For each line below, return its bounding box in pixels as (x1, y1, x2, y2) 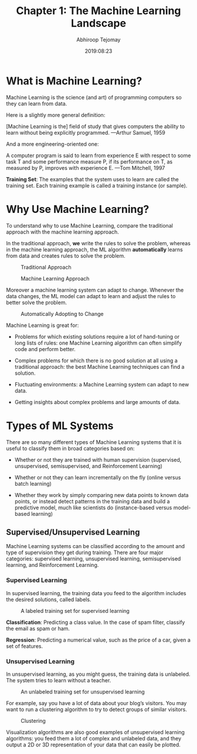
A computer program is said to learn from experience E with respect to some (6, 152, 191, 159)
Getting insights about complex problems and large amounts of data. (14, 398, 181, 405)
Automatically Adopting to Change (21, 310, 104, 317)
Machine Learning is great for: (6, 322, 79, 329)
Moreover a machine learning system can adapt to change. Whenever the (6, 286, 184, 293)
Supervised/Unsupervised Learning (6, 527, 140, 537)
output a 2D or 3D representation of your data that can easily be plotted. (6, 741, 181, 748)
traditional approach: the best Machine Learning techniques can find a (14, 363, 185, 370)
